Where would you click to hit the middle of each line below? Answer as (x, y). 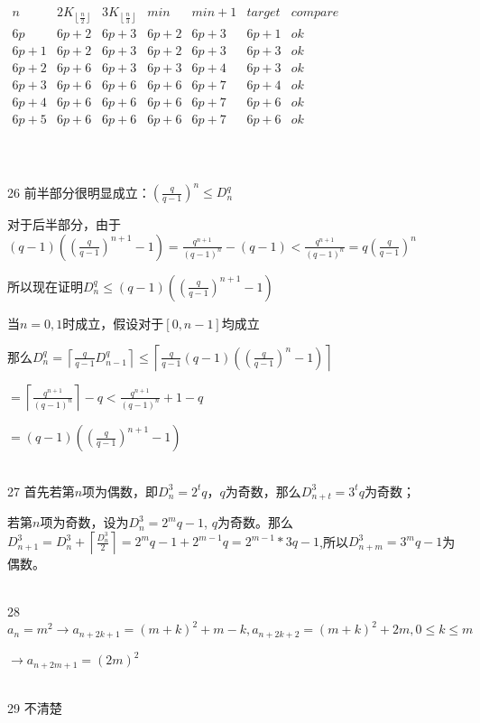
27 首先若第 (41, 491)
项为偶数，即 (120, 491)
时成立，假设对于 (113, 323)
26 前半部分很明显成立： (79, 192)
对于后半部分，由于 (64, 224)
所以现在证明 (45, 286)
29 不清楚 (35, 708)
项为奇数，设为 (84, 522)
